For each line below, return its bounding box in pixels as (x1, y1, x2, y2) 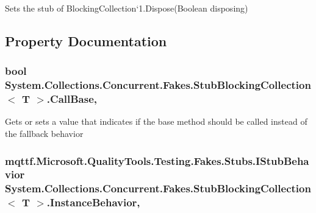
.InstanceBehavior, (46, 195, 140, 210)
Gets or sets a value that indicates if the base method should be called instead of (5, 115, 307, 128)
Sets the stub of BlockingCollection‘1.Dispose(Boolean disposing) (5, 2, 248, 14)
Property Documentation (5, 31, 167, 50)
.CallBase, (46, 91, 98, 106)
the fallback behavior (5, 127, 84, 140)
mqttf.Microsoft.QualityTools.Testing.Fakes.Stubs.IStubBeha (5, 153, 309, 168)
